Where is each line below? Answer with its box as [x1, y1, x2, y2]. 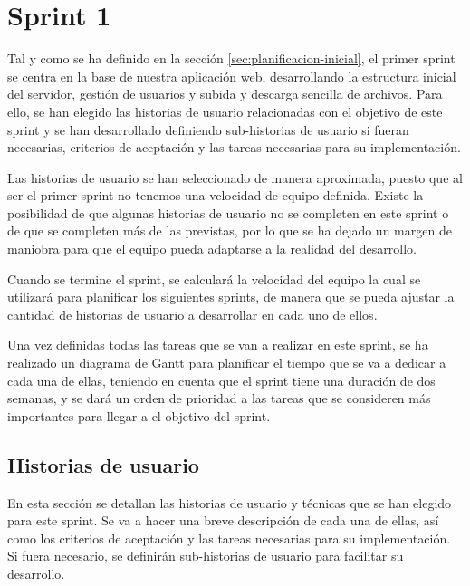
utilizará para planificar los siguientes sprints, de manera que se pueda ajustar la [7, 287, 455, 306]
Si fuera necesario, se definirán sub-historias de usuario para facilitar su [7, 546, 404, 565]
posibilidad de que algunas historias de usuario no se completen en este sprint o [7, 203, 449, 222]
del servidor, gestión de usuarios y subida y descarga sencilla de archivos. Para [7, 84, 443, 103]
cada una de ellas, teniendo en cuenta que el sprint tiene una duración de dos [7, 370, 436, 389]
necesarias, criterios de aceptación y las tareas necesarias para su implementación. [7, 138, 461, 157]
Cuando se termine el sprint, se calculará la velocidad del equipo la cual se [7, 269, 421, 288]
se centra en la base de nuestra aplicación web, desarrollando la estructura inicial [7, 66, 456, 85]
